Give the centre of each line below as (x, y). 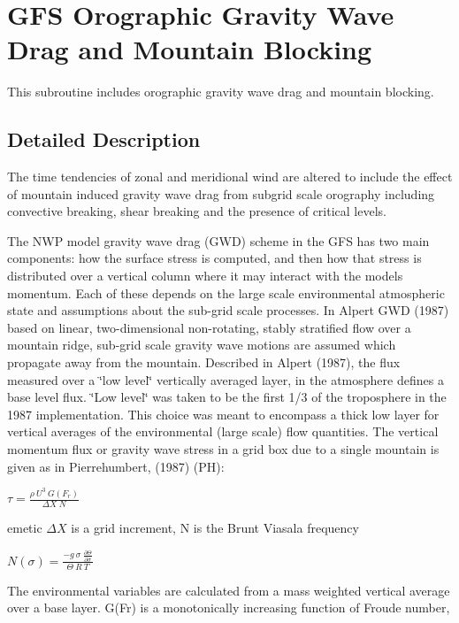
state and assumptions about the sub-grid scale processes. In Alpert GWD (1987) (228, 310)
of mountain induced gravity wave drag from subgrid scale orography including (221, 193)
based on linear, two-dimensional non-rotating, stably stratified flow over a (209, 327)
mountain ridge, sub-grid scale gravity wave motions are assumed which (202, 345)
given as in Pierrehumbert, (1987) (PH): (116, 466)
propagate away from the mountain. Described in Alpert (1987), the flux (204, 362)
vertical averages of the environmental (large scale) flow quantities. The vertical (223, 431)
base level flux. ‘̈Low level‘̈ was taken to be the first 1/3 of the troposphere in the (227, 397)
